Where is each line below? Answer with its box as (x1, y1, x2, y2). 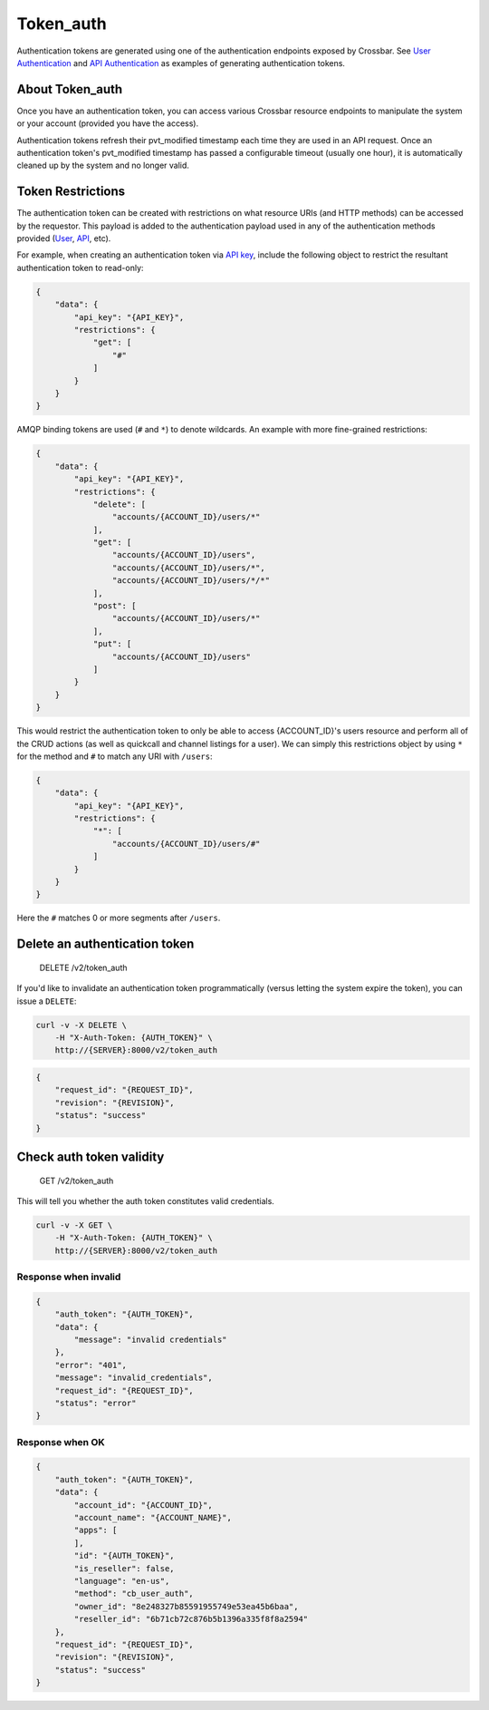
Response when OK (16, 1435, 106, 1448)
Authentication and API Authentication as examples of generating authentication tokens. (16, 57, 346, 68)
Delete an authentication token (16, 937, 195, 952)
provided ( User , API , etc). (16, 233, 111, 244)
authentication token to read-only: (16, 262, 144, 273)
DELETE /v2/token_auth (39, 962, 128, 973)
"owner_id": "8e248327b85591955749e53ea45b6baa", (73, 1601, 299, 1611)
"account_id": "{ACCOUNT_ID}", (73, 1500, 213, 1510)
